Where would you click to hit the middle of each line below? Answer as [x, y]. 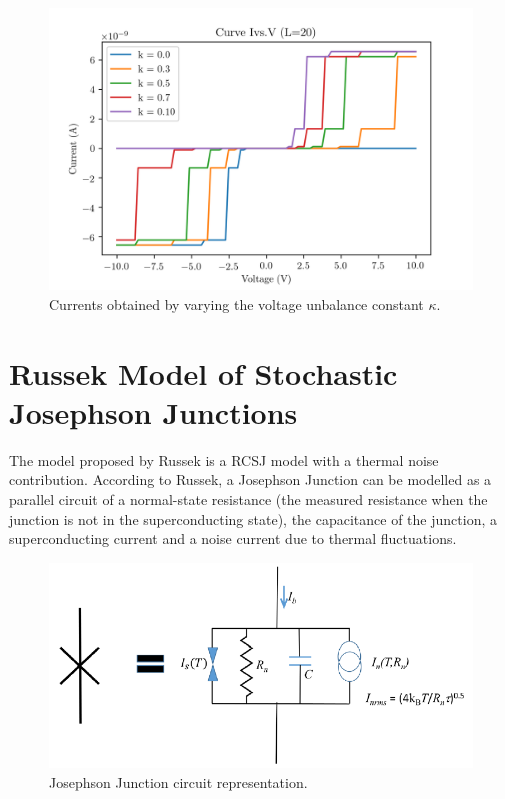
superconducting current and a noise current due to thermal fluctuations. [233, 538]
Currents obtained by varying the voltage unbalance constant [236, 303]
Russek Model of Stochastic [203, 372]
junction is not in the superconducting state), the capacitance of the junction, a [253, 518]
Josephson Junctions [153, 411]
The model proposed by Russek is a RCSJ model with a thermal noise [224, 459]
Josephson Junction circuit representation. [178, 781]
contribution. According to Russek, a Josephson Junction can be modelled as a [250, 479]
